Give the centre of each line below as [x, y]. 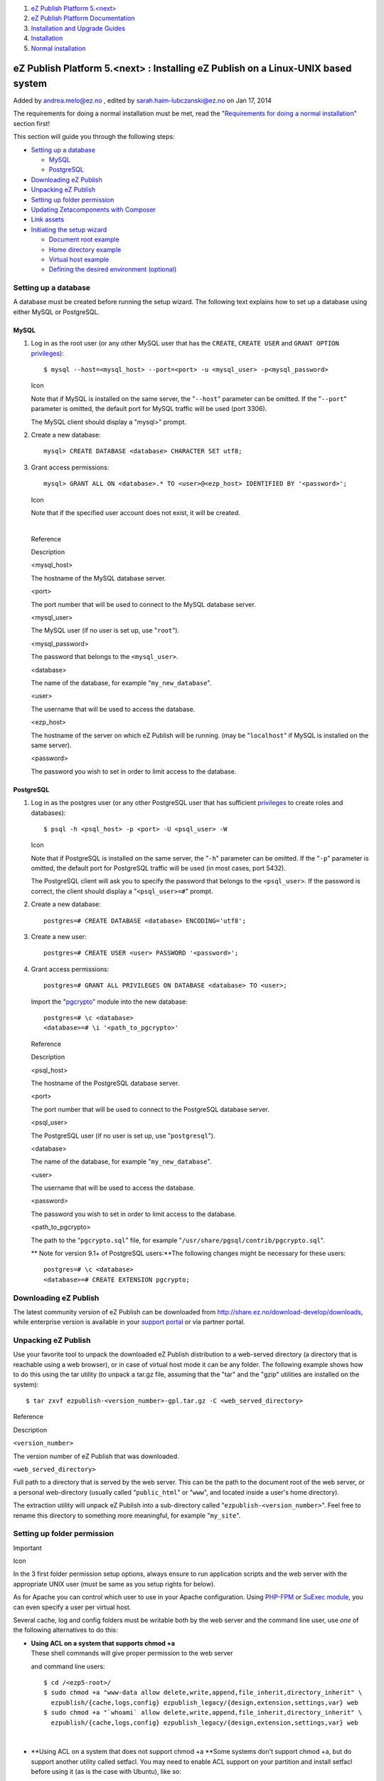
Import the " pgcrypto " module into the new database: [109, 1002]
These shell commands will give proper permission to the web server [132, 1653]
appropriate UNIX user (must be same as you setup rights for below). [114, 1584]
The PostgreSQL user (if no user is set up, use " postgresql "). [123, 1136]
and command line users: [68, 1666]
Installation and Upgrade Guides [78, 28]
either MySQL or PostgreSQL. [57, 312]
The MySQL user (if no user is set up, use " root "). [105, 630]
